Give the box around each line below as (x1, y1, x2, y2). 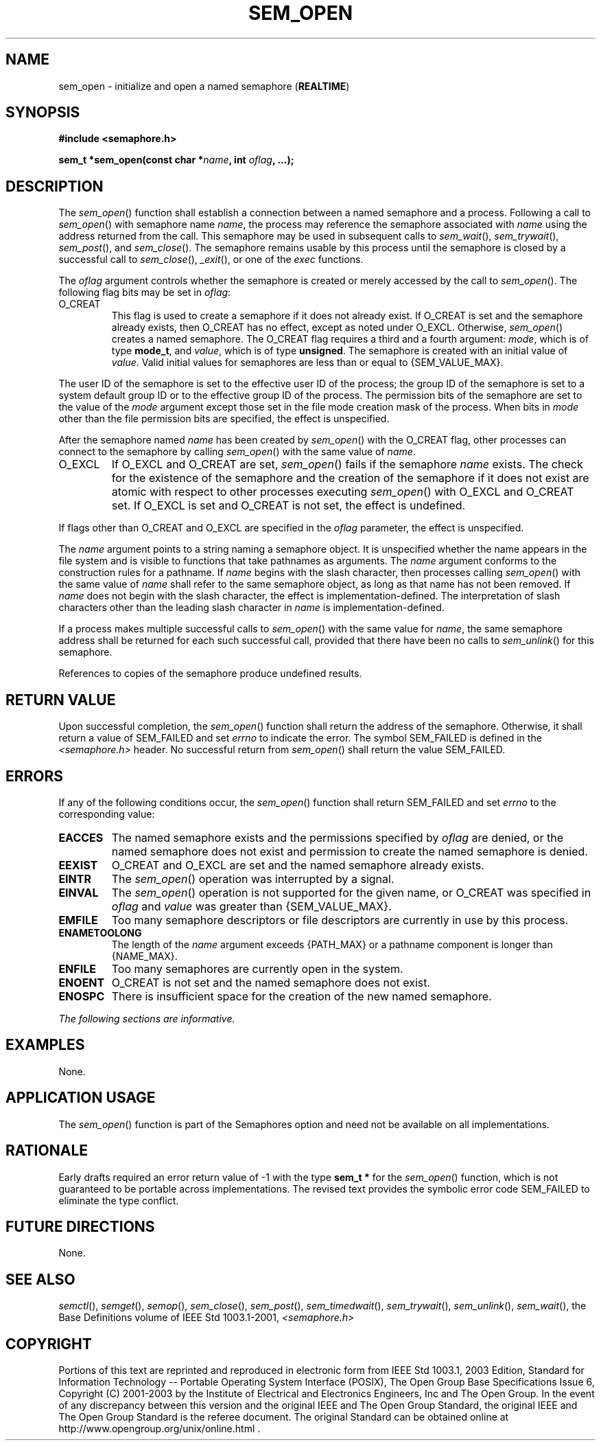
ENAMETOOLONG (58, 926, 142, 939)
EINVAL (58, 885, 99, 899)
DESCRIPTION (5, 177, 104, 195)
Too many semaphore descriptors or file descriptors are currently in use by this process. (111, 913, 569, 927)
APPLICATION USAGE (5, 1089, 156, 1107)
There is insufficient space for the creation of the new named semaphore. (111, 989, 492, 1003)
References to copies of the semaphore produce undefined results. (58, 667, 362, 680)
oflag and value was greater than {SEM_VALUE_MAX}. (111, 899, 392, 913)
